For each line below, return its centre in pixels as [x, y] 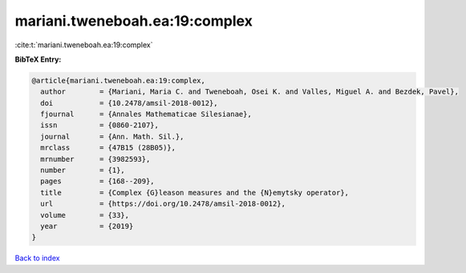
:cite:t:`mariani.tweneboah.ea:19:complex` [84, 45]
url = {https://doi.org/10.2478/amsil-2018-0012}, [163, 204]
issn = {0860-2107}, [100, 125]
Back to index [37, 258]
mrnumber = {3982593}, [95, 159]
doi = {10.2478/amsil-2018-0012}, [129, 103]
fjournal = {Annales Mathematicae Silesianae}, [146, 114]
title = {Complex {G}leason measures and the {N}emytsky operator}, [195, 193]
